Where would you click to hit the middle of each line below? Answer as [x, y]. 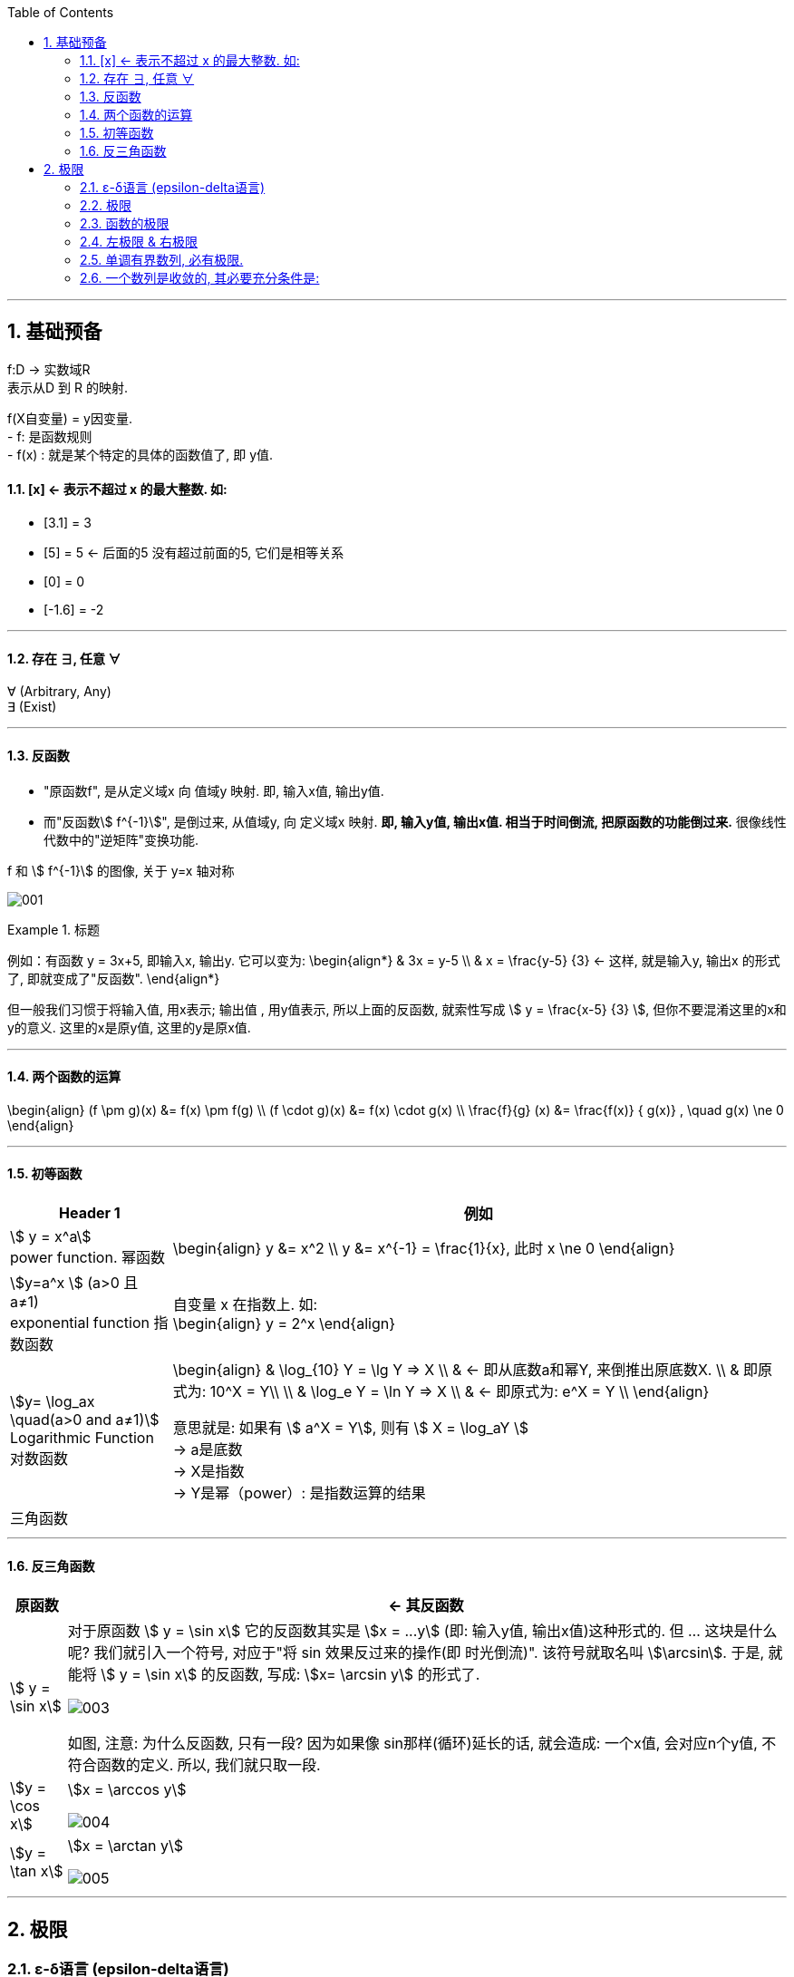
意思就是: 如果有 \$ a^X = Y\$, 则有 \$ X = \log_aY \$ [350, 1427]
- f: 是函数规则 [50, 436]
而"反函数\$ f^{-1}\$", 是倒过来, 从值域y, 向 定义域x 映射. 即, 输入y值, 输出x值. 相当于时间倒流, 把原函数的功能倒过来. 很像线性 [415, 821]
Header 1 [89, 1212]
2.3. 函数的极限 [125, 223]
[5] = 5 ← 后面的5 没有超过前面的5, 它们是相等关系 [194, 553]
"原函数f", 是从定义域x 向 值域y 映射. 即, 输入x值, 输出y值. [214, 790]
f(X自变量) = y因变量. [70, 418]
